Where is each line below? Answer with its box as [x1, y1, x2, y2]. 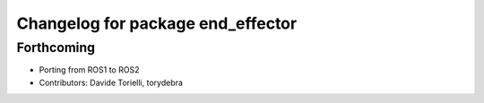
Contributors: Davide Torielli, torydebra [39, 77, 184, 88]
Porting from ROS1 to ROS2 [39, 64, 140, 75]
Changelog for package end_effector [16, 13, 298, 33]
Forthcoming [16, 39, 96, 56]
